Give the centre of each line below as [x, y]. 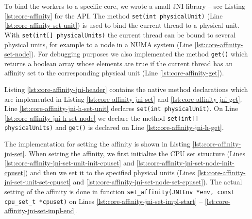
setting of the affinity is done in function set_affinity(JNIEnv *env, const [120, 192]
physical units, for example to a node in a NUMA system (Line [99, 44]
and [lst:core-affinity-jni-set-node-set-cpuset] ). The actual [158, 182]
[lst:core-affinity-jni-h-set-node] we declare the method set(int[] [101, 118]
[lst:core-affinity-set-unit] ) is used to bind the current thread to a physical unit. [122, 25]
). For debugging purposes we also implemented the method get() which [139, 54]
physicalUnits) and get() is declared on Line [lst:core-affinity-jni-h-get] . [114, 127]
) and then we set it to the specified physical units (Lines [110, 172]
